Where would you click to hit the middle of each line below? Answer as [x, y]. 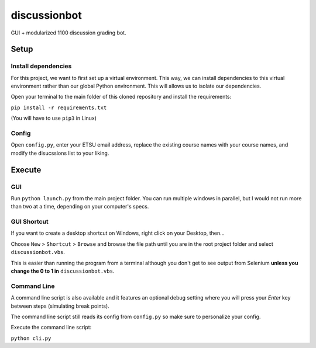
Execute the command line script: [51, 328]
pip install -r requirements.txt [59, 107]
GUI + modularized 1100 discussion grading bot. [68, 33]
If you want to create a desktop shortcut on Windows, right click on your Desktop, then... [118, 233]
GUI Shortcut [30, 222]
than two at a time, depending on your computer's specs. [80, 207]
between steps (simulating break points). [60, 306]
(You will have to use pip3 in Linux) [54, 118]
